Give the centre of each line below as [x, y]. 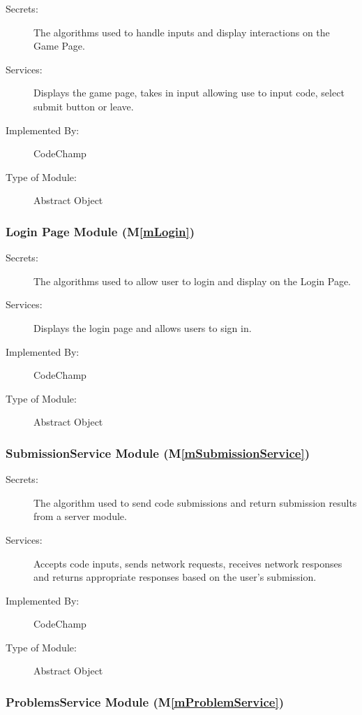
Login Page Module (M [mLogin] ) [100, 231]
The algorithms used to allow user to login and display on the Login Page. [192, 281]
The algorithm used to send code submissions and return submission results [195, 502]
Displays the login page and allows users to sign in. [143, 327]
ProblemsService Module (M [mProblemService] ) [145, 701]
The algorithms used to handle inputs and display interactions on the [182, 32]
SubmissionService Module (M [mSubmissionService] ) [158, 453]
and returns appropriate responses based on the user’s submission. [175, 577]
